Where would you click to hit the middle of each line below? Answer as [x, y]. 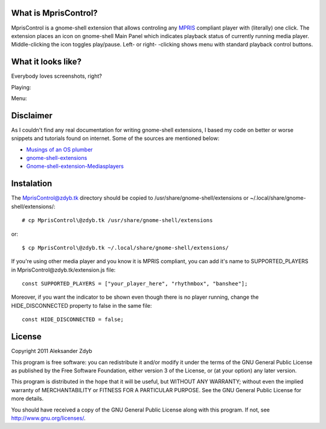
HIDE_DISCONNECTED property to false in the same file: [81, 305]
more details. [27, 399]
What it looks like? [46, 62]
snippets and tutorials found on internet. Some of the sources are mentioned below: [115, 138]
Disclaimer [32, 116]
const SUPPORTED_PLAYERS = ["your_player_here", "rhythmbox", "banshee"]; [135, 284]
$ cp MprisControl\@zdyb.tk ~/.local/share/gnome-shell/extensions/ [125, 248]
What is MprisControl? [54, 13]
